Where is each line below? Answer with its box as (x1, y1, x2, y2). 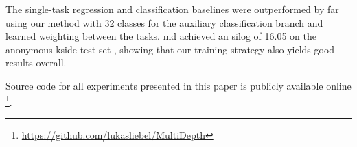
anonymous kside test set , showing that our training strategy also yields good (5, 42, 335, 56)
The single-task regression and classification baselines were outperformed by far (5, 2, 339, 16)
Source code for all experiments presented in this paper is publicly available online (5, 78, 352, 92)
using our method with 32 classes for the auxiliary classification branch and (5, 15, 323, 29)
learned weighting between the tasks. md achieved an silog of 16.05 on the (5, 29, 316, 43)
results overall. (5, 55, 67, 70)
